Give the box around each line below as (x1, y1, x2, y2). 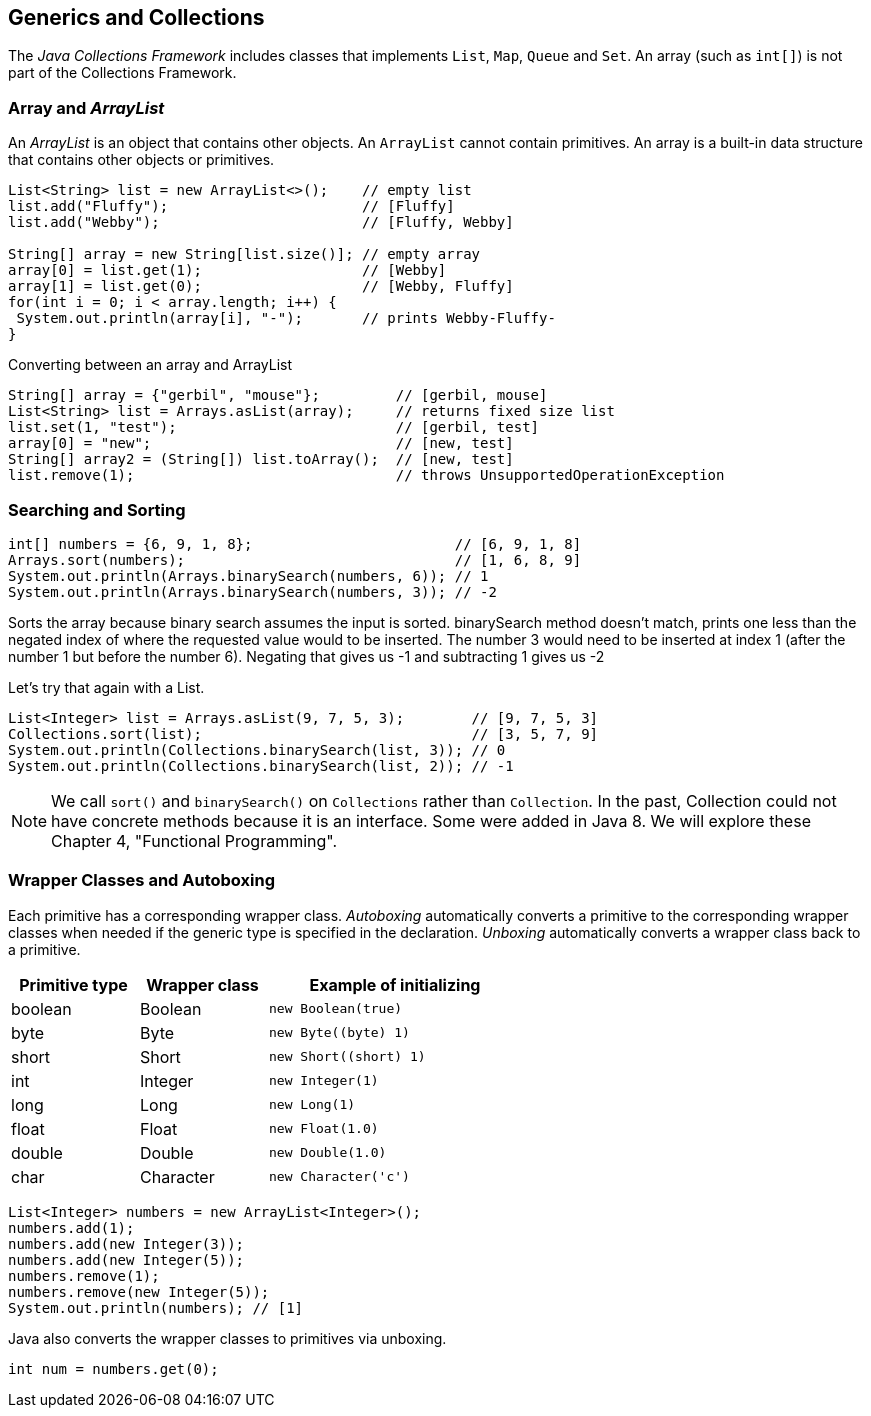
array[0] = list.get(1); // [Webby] (8, 262, 447, 279)
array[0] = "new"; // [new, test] (8, 435, 514, 452)
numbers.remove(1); (8, 1267, 160, 1284)
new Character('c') (269, 1169, 410, 1185)
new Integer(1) (269, 1073, 379, 1089)
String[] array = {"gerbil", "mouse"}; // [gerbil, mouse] (8, 387, 548, 404)
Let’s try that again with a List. (8, 678, 205, 696)
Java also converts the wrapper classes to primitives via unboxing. (8, 1329, 447, 1347)
